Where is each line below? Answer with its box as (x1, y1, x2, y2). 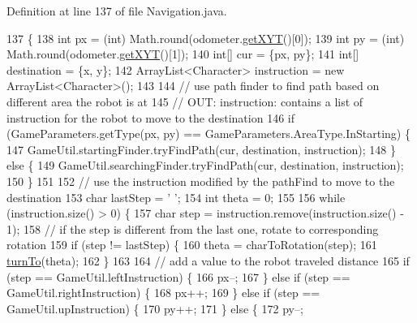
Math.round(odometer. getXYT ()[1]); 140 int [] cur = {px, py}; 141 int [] (6, 45, 359, 62)
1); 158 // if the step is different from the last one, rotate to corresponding (6, 220, 379, 237)
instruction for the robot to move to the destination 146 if (6, 109, 294, 126)
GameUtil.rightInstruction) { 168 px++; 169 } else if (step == (6, 284, 320, 301)
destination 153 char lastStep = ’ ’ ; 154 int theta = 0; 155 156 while (6, 188, 346, 205)
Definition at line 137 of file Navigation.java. (6, 2, 227, 19)
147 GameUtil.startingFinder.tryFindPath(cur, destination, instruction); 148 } (6, 140, 396, 157)
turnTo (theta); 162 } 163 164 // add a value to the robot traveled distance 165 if (6, 252, 410, 269)
